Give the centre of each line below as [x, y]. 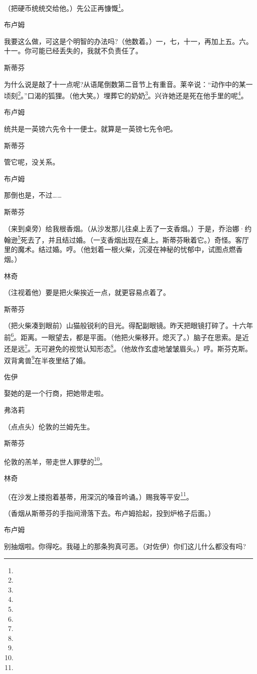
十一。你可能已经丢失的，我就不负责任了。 [73, 51]
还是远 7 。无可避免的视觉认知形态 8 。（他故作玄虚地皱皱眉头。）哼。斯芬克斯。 [128, 348]
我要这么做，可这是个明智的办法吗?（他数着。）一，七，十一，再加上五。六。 [128, 41]
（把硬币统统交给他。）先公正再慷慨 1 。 [66, 7]
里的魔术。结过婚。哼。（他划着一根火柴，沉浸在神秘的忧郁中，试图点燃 [120, 249]
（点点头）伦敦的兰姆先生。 [49, 426]
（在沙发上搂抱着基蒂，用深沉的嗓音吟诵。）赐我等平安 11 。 [99, 496]
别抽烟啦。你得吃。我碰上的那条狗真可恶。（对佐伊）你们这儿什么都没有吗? [125, 546]
